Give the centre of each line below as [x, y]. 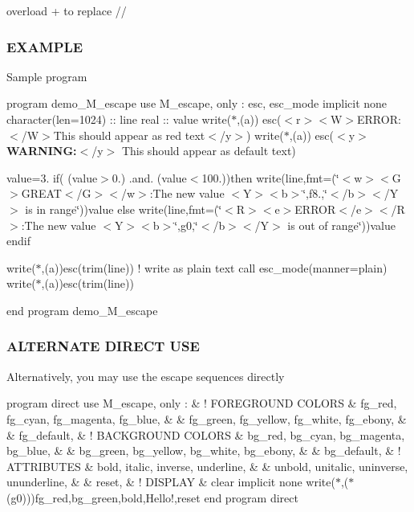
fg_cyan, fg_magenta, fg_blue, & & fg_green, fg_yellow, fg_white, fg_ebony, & [207, 418]
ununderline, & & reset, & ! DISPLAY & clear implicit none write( [171, 482]
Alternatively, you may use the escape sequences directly [146, 376]
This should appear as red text [129, 135]
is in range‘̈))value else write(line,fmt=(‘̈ [124, 209]
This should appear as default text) [209, 151]
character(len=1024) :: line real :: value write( [119, 119]
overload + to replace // [67, 10]
